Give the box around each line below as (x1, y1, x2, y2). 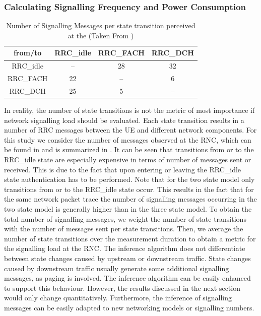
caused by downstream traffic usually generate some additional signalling (4, 263, 229, 273)
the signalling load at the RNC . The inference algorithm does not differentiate (4, 243, 245, 254)
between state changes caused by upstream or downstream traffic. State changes (4, 252, 251, 263)
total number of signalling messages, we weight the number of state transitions (4, 213, 246, 224)
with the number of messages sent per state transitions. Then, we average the (4, 223, 243, 234)
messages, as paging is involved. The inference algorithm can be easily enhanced (4, 273, 251, 283)
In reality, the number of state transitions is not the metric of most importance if (4, 105, 255, 115)
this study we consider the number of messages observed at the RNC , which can (4, 134, 251, 145)
